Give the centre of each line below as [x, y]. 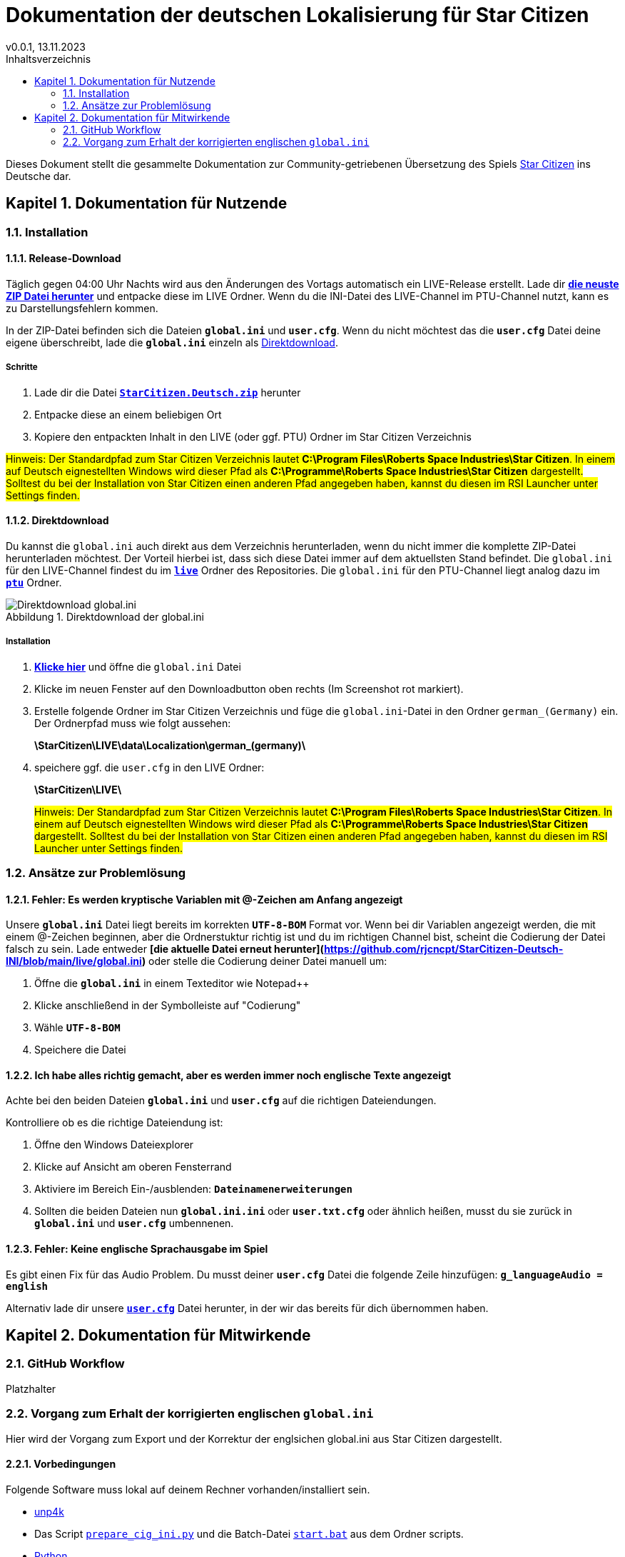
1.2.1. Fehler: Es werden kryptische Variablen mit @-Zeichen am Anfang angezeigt [204, 899]
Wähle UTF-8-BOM [77, 1028]
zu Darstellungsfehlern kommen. [82, 308]
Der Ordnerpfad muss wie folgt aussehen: [133, 723]
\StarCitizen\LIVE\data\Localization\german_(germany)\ [170, 745]
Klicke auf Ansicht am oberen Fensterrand [133, 1167]
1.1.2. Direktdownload [57, 521]
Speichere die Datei [80, 1050]
